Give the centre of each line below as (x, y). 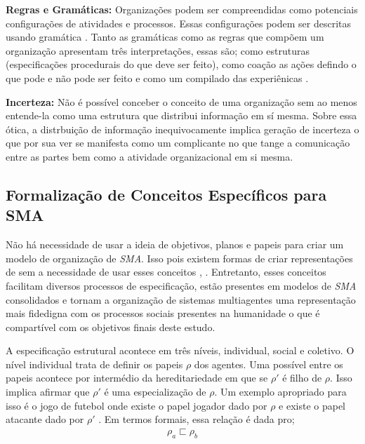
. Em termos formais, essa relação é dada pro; (197, 419)
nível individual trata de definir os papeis (94, 364)
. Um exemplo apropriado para (280, 392)
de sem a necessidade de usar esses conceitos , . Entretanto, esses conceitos (166, 272)
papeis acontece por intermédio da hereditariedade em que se (137, 378)
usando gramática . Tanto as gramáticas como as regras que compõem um (165, 37)
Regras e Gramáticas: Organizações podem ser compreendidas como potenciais (182, 9)
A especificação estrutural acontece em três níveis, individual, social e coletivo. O (180, 350)
